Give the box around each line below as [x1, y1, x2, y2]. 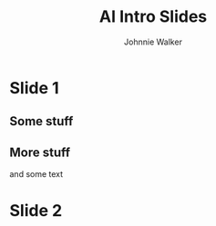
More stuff [9, 144, 71, 160]
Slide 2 [9, 201, 63, 221]
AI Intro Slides [98, 6, 208, 27]
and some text [9, 169, 64, 180]
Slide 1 [9, 77, 59, 98]
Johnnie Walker [124, 36, 182, 47]
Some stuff [9, 113, 74, 129]
